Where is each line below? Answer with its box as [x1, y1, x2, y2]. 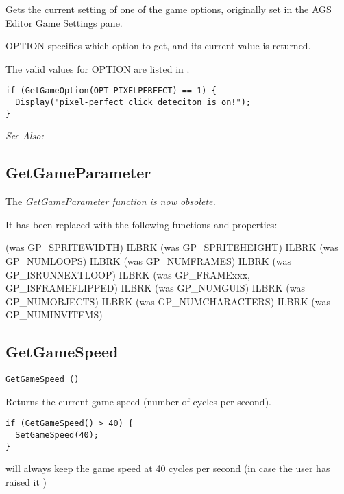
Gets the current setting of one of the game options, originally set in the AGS [5, 2, 332, 16]
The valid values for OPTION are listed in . [5, 61, 190, 75]
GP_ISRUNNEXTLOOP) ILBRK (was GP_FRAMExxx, [5, 267, 250, 281]
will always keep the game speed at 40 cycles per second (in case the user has [5, 461, 330, 475]
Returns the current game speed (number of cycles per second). [5, 394, 271, 408]
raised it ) [5, 474, 47, 489]
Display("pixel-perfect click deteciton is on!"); [15, 97, 251, 108]
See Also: [5, 128, 44, 143]
